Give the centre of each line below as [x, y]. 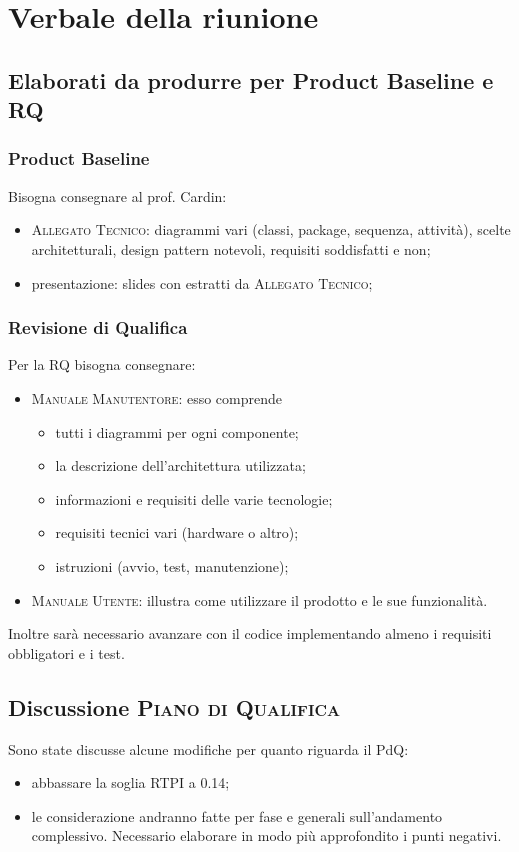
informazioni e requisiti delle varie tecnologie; [194, 498]
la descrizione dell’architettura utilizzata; [180, 465]
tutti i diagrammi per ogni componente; [177, 431]
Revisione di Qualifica [98, 327]
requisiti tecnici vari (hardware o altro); [177, 532]
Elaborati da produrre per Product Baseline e [251, 79]
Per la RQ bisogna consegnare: [102, 364]
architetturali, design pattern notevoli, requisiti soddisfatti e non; [231, 248]
